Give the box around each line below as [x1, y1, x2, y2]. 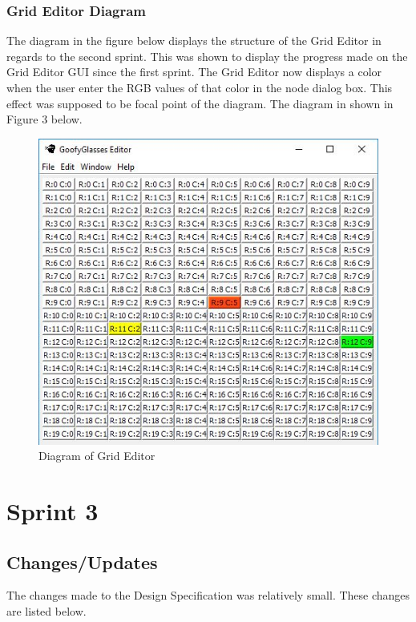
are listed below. [6, 602, 87, 619]
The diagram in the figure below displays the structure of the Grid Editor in [6, 32, 382, 49]
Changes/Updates [6, 549, 158, 574]
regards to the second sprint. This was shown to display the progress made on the [6, 47, 408, 64]
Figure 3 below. [6, 111, 83, 127]
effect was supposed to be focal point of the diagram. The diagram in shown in [6, 95, 394, 111]
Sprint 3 [6, 494, 99, 527]
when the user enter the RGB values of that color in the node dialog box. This [6, 79, 393, 95]
